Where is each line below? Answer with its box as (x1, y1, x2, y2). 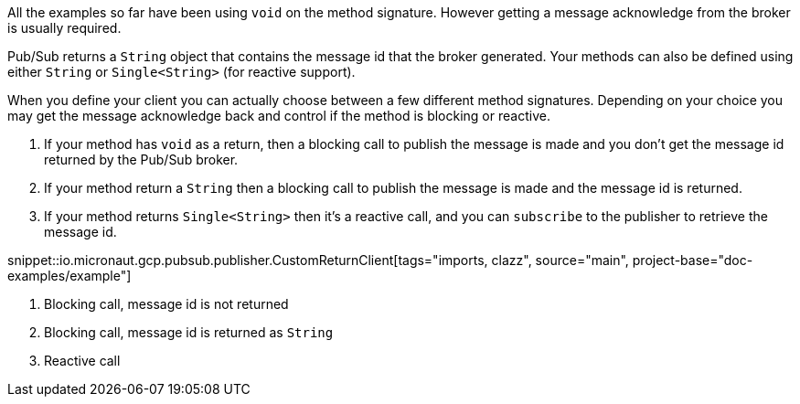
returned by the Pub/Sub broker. (44, 152, 239, 167)
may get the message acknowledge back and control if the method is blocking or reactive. (7, 108, 550, 123)
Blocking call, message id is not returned (44, 296, 289, 312)
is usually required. (7, 20, 122, 36)
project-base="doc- (632, 252, 753, 268)
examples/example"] (7, 268, 132, 283)
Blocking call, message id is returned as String (44, 324, 334, 340)
